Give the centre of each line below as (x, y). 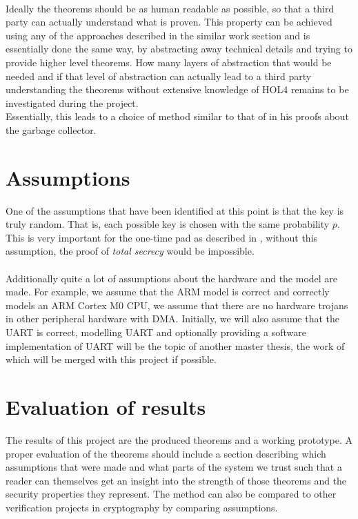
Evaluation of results (106, 406)
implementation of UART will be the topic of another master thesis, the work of (175, 345)
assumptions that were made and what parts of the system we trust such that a (174, 467)
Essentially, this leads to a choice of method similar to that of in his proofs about (177, 116)
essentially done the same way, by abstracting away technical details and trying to (179, 49)
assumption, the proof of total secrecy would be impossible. (130, 251)
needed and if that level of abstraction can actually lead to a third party (159, 76)
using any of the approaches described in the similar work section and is (158, 35)
